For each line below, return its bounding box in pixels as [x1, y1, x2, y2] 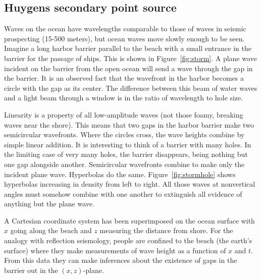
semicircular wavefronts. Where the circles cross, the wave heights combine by [4, 129, 245, 140]
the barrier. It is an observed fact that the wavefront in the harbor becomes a [4, 73, 244, 83]
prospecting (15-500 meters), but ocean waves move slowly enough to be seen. [4, 33, 245, 43]
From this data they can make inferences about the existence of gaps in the [4, 255, 237, 265]
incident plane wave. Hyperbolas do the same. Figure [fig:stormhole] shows [4, 169, 236, 179]
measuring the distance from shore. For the [99, 225, 233, 236]
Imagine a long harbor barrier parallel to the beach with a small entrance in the [4, 43, 251, 53]
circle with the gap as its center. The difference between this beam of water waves [4, 82, 257, 93]
